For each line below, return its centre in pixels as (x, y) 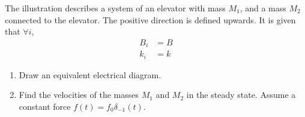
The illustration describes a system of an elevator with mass (115, 8)
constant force (45, 106)
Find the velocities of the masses (79, 95)
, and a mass (263, 8)
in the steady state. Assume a (241, 95)
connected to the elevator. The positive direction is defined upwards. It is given (150, 19)
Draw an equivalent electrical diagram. (90, 74)
